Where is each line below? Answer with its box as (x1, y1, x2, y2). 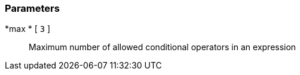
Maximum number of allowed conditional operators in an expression (29, 42, 296, 53)
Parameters (5, 2, 60, 14)
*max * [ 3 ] (5, 24, 51, 34)
